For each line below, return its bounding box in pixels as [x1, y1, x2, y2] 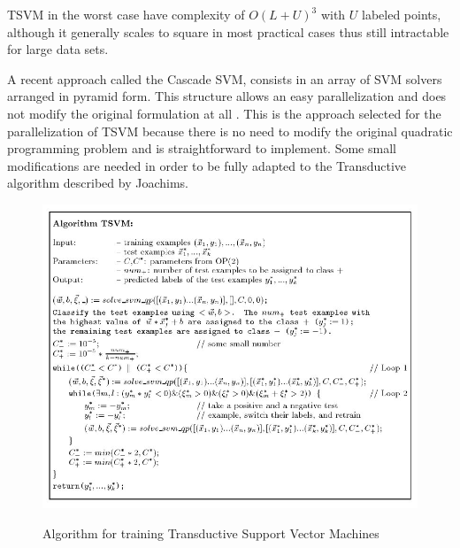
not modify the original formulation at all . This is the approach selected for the [7, 104, 441, 122]
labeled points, [362, 5, 441, 23]
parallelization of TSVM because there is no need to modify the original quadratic [7, 121, 453, 140]
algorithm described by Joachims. [7, 174, 188, 192]
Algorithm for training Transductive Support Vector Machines [42, 523, 379, 542]
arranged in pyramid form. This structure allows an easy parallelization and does [7, 87, 447, 105]
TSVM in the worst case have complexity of [7, 5, 245, 23]
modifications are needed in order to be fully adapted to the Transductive [7, 156, 407, 174]
